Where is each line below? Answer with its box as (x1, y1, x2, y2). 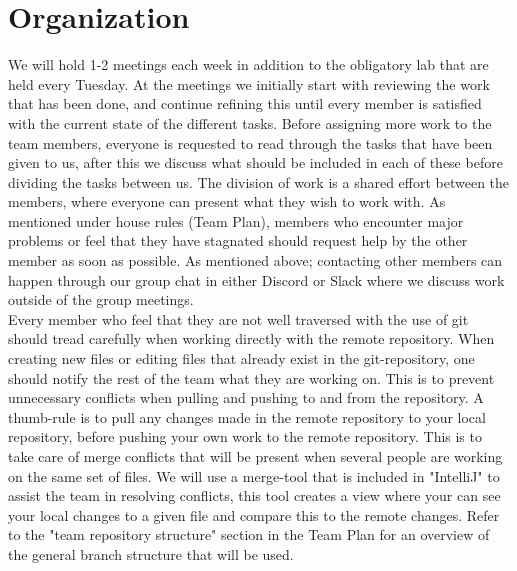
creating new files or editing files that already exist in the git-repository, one (8, 348, 475, 369)
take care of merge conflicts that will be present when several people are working (8, 446, 503, 466)
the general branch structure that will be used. (8, 543, 294, 564)
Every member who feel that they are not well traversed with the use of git (8, 308, 469, 329)
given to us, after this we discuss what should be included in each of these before (8, 152, 503, 173)
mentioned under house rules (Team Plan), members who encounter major (8, 210, 464, 231)
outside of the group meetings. (8, 289, 194, 310)
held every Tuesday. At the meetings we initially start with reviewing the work (8, 73, 490, 94)
